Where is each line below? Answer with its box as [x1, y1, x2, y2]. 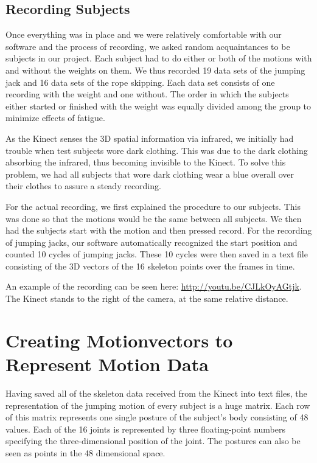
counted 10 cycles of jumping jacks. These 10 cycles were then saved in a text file [5, 248, 308, 260]
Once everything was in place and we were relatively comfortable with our [5, 28, 282, 41]
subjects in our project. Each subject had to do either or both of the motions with [5, 52, 312, 64]
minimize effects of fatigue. [5, 111, 105, 124]
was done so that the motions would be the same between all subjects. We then [5, 212, 302, 225]
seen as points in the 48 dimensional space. [5, 446, 165, 459]
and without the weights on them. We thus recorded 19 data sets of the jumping [5, 63, 305, 76]
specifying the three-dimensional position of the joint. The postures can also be [5, 434, 301, 447]
